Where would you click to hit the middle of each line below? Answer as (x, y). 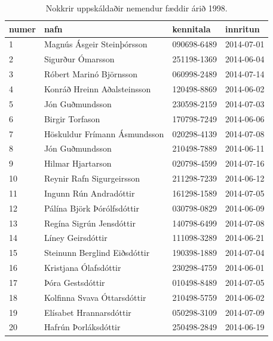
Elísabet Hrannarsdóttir (88, 312)
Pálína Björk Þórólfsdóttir (91, 208)
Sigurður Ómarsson (79, 59)
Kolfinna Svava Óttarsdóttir (95, 297)
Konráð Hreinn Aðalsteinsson (97, 88)
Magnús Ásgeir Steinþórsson (96, 44)
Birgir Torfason (72, 118)
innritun (243, 28)
